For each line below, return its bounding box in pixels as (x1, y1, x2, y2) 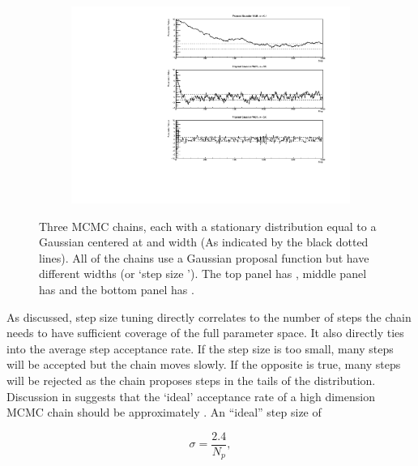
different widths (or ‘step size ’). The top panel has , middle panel (39, 265, 367, 282)
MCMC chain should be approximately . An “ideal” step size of (6, 404, 322, 421)
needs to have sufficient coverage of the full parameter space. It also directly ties (6, 324, 404, 341)
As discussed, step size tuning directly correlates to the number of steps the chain (6, 308, 412, 325)
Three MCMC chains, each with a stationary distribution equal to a (39, 217, 377, 234)
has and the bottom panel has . (39, 281, 194, 298)
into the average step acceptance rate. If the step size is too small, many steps (6, 340, 394, 357)
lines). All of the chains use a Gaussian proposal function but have (39, 249, 369, 266)
